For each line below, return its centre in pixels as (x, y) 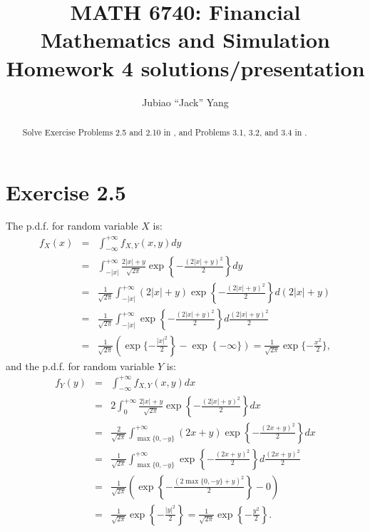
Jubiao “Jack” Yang (185, 102)
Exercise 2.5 (66, 191)
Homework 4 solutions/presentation (185, 67)
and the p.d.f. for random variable (80, 365)
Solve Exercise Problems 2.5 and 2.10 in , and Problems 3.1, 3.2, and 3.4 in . (165, 132)
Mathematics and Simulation (185, 40)
